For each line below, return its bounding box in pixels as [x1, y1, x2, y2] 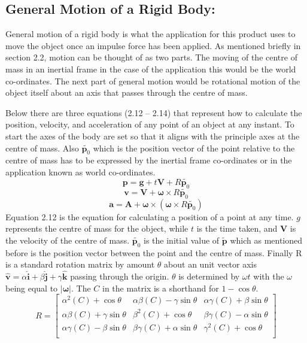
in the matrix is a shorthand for [102, 281, 219, 294]
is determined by [178, 269, 240, 282]
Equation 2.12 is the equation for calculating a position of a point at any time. [5, 210, 294, 223]
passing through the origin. [70, 269, 169, 282]
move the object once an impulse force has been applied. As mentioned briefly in [5, 39, 301, 51]
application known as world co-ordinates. [5, 165, 156, 178]
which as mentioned [230, 233, 303, 246]
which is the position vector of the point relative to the [93, 141, 295, 154]
